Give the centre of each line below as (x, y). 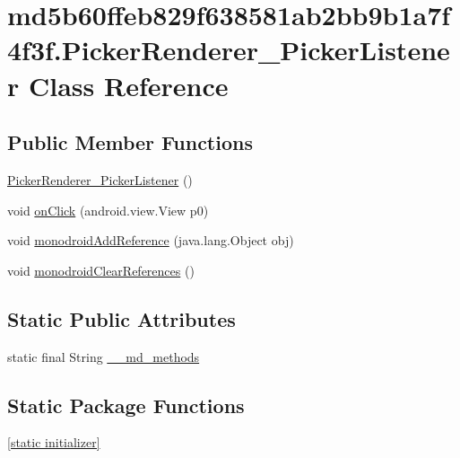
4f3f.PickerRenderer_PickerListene (229, 50)
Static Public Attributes (122, 318)
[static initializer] (54, 442)
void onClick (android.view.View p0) (108, 210)
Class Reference (128, 85)
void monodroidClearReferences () (101, 270)
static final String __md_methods (104, 356)
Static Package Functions (126, 405)
